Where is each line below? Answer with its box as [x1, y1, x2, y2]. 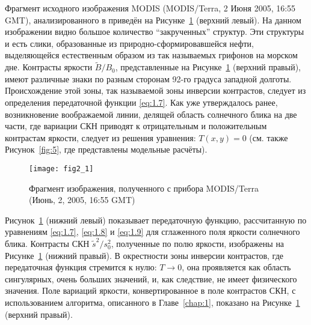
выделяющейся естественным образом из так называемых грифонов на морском [5, 49, 298, 61]
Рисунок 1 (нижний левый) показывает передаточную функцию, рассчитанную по [5, 213, 307, 226]
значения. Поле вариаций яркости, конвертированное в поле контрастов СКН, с [5, 284, 296, 297]
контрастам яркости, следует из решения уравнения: [5, 131, 196, 144]
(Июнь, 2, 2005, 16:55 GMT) [29, 193, 135, 206]
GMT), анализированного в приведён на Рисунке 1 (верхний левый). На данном [5, 13, 301, 26]
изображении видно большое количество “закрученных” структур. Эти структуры [5, 25, 304, 38]
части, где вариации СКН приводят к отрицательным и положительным [5, 120, 267, 132]
